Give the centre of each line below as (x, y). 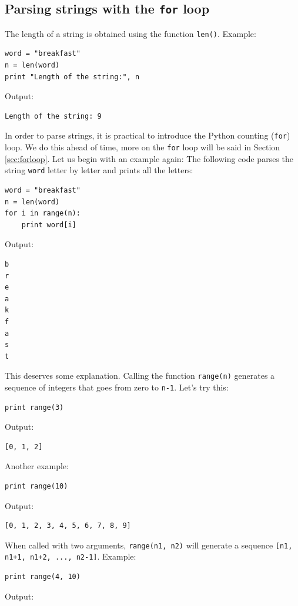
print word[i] (49, 225)
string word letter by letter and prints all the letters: (99, 170)
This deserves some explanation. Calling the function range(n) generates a (140, 376)
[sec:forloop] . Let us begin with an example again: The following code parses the (149, 158)
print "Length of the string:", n (72, 77)
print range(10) (36, 486)
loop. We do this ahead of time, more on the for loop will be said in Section (143, 147)
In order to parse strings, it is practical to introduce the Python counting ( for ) (148, 135)
